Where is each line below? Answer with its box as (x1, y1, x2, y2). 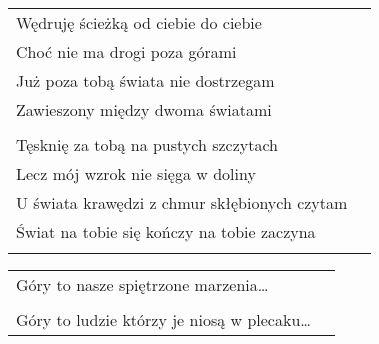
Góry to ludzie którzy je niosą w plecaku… (16, 308, 312, 331)
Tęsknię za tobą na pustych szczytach (16, 133, 279, 156)
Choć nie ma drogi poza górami (16, 40, 237, 63)
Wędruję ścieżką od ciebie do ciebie (16, 11, 262, 34)
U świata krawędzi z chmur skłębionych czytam (16, 191, 348, 214)
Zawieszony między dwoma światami (16, 98, 272, 121)
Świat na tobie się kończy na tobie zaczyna (16, 220, 316, 243)
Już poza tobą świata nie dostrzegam (16, 69, 275, 92)
